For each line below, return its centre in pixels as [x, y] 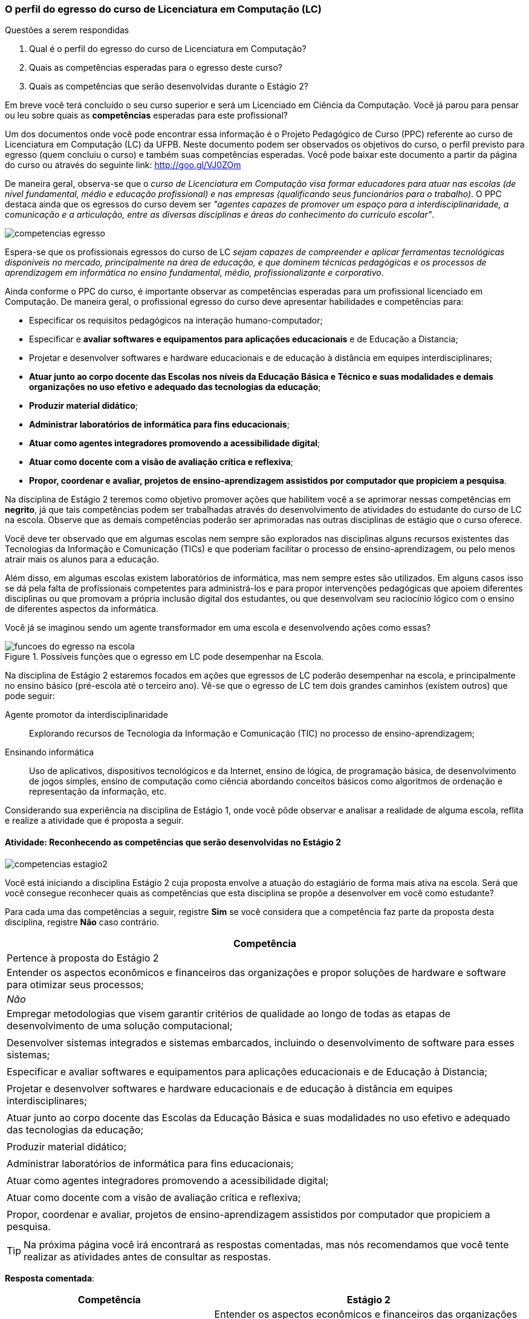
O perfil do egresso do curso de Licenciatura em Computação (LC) [164, 9]
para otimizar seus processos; [75, 984]
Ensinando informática [50, 752]
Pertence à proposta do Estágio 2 [83, 958]
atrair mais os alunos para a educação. [82, 559]
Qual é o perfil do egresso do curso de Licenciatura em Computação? [168, 49]
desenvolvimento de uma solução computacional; [120, 1025]
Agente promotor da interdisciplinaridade [86, 715]
